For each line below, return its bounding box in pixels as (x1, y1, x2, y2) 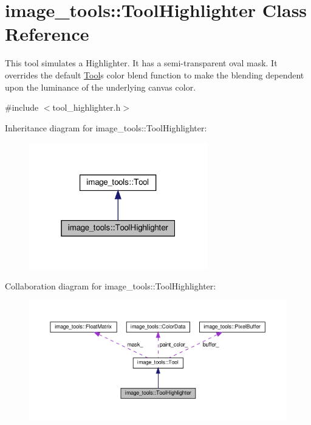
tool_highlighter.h (52, 101, 121, 114)
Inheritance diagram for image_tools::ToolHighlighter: (5, 121, 207, 134)
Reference (5, 21, 89, 46)
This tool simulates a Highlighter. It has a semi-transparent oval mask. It (5, 57, 278, 69)
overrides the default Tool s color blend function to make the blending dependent (5, 68, 304, 81)
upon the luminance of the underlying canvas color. (5, 80, 196, 93)
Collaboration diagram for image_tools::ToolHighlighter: (5, 279, 216, 292)
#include (5, 101, 39, 114)
